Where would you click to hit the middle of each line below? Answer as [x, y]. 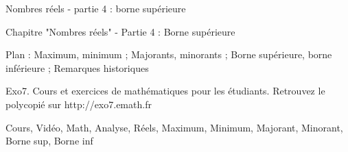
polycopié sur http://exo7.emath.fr [79, 104]
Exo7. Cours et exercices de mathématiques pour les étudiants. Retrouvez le [165, 91]
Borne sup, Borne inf [49, 141]
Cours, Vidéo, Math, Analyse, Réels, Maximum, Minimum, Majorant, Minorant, [174, 127]
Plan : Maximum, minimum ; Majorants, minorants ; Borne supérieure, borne [169, 54]
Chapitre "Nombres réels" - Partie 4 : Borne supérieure [120, 31]
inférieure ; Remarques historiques [77, 67]
